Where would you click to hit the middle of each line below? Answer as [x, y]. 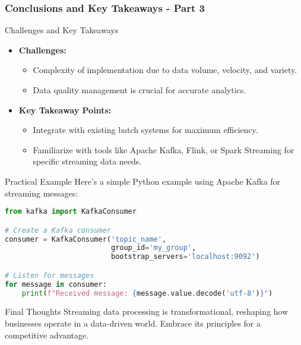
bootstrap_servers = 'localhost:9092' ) [185, 257]
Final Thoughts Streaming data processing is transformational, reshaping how [147, 311]
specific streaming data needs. [87, 161]
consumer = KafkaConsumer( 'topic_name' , [86, 239]
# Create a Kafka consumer [58, 230]
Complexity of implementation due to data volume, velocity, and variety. [165, 70]
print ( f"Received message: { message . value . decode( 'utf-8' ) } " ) [147, 293]
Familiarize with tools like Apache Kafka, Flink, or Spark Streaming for [164, 149]
